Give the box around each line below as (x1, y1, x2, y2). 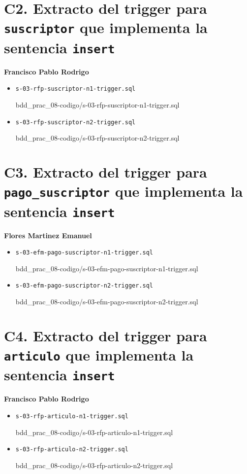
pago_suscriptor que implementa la (4, 181, 243, 201)
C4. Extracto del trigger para (4, 325, 207, 345)
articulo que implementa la (4, 345, 194, 365)
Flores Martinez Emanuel (4, 230, 92, 240)
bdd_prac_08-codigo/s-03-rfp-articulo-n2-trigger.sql (15, 460, 173, 470)
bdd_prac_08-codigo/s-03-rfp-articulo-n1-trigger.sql (15, 427, 173, 437)
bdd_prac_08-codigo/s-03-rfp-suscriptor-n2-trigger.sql (15, 133, 180, 143)
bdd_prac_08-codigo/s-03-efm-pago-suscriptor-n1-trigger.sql (15, 263, 198, 273)
